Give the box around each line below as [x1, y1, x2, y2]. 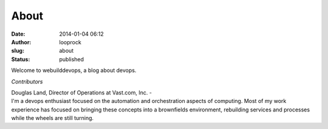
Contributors [11, 78, 43, 85]
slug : [11, 47, 24, 55]
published [59, 55, 84, 63]
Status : [11, 55, 30, 63]
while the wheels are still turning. [11, 114, 94, 122]
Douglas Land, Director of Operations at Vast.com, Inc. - [11, 88, 152, 96]
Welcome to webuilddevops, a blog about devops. [11, 67, 137, 74]
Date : [11, 30, 26, 38]
